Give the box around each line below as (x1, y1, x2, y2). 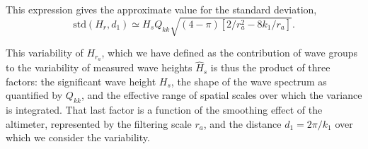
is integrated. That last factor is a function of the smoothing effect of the (6, 102, 323, 117)
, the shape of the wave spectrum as (171, 73, 327, 88)
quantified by (6, 88, 63, 102)
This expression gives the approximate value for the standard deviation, (6, 2, 317, 16)
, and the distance (203, 116, 282, 131)
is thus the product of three (210, 60, 330, 75)
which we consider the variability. (6, 130, 150, 145)
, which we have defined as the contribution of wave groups (101, 45, 358, 60)
